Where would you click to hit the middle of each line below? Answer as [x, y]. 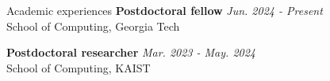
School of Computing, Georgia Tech [93, 26]
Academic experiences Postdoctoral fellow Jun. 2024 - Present [165, 10]
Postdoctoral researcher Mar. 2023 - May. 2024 [131, 52]
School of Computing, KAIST [79, 67]
